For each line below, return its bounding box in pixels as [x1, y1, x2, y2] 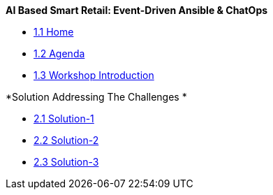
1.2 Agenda [34, 48, 85, 59]
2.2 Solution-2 [34, 134, 99, 146]
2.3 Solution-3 [34, 156, 99, 168]
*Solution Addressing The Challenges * [6, 91, 187, 103]
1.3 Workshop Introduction [34, 69, 154, 81]
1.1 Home [34, 26, 74, 38]
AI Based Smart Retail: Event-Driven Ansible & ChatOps [6, 4, 268, 16]
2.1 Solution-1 [34, 113, 94, 124]
